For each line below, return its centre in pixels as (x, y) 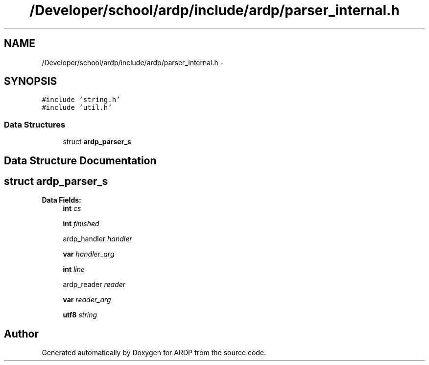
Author (21, 334)
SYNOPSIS (31, 81)
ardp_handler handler (97, 239)
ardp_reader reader (94, 285)
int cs (72, 209)
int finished (81, 224)
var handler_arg (89, 254)
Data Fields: (61, 200)
